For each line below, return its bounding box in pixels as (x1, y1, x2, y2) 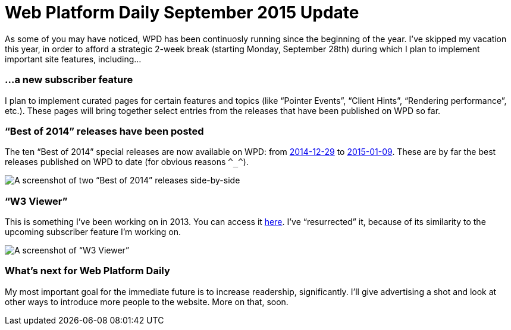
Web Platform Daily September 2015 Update (5, 2, 359, 23)
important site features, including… (5, 53, 142, 64)
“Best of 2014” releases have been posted (5, 125, 204, 137)
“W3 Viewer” (5, 195, 68, 207)
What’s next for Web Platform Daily (5, 265, 170, 277)
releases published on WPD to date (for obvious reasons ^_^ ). (5, 157, 249, 167)
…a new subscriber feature (5, 74, 133, 86)
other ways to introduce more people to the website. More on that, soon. (5, 296, 289, 307)
